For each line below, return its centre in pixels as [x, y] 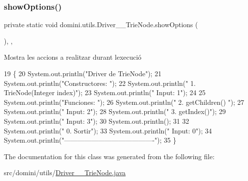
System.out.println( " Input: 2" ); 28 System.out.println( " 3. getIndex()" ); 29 [115, 111]
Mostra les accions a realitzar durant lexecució [73, 57]
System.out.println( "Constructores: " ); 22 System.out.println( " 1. [100, 83]
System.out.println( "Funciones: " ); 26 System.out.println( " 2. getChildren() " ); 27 [124, 102]
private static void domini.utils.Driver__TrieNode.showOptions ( [101, 25]
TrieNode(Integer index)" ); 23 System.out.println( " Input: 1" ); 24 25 [105, 92]
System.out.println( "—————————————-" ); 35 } [90, 140]
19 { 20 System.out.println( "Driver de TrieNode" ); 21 [83, 73]
